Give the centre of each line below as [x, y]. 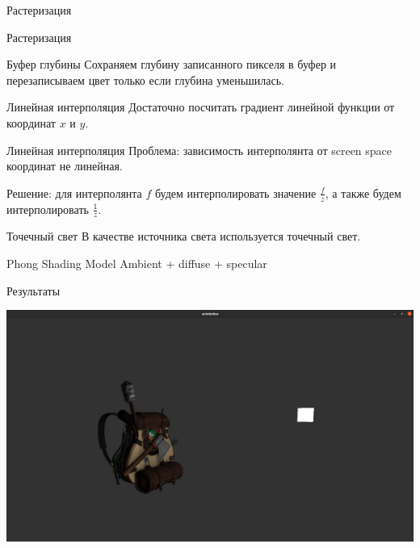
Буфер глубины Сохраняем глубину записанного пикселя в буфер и [172, 64]
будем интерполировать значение [236, 192]
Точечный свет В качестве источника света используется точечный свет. [184, 236]
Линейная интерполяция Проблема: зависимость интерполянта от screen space [199, 150]
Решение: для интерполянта [74, 192]
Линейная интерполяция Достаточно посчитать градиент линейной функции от [201, 107]
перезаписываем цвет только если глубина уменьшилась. [145, 79]
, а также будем [363, 192]
